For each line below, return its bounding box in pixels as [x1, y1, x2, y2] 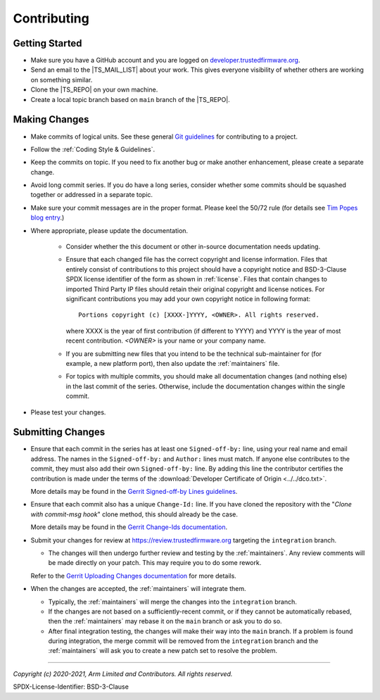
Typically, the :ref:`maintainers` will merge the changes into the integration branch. [48, 597, 297, 606]
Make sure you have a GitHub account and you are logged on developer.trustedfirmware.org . [30, 56, 300, 65]
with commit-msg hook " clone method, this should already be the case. [30, 510, 239, 518]
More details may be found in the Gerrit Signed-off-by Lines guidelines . [30, 487, 238, 495]
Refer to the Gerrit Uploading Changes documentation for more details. [30, 571, 237, 580]
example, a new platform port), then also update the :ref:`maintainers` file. [65, 359, 280, 367]
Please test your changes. [30, 408, 106, 416]
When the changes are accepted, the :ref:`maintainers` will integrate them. [30, 585, 246, 593]
